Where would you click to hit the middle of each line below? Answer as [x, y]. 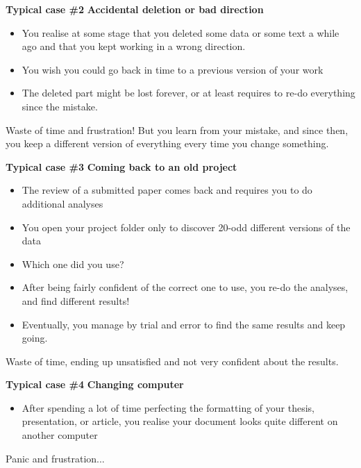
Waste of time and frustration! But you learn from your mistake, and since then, [177, 129]
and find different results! [76, 300]
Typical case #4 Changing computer [95, 384]
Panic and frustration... [55, 458]
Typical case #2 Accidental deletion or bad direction [135, 9]
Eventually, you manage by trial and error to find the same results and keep [184, 324]
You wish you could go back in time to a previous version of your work [173, 69]
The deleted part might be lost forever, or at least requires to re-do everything [188, 93]
